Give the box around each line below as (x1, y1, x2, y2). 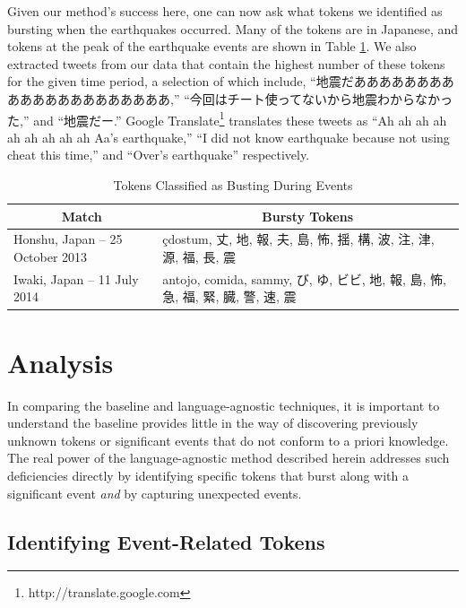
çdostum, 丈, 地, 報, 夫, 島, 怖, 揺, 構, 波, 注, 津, (162, 230, 435, 248)
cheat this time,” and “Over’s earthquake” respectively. (7, 145, 310, 164)
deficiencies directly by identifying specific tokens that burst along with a (7, 466, 410, 485)
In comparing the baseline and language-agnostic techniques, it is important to (7, 395, 440, 414)
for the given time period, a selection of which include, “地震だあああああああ (7, 72, 442, 91)
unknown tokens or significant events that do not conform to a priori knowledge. (7, 430, 449, 449)
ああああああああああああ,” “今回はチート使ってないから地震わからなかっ (19, 89, 453, 108)
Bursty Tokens (262, 206, 353, 225)
